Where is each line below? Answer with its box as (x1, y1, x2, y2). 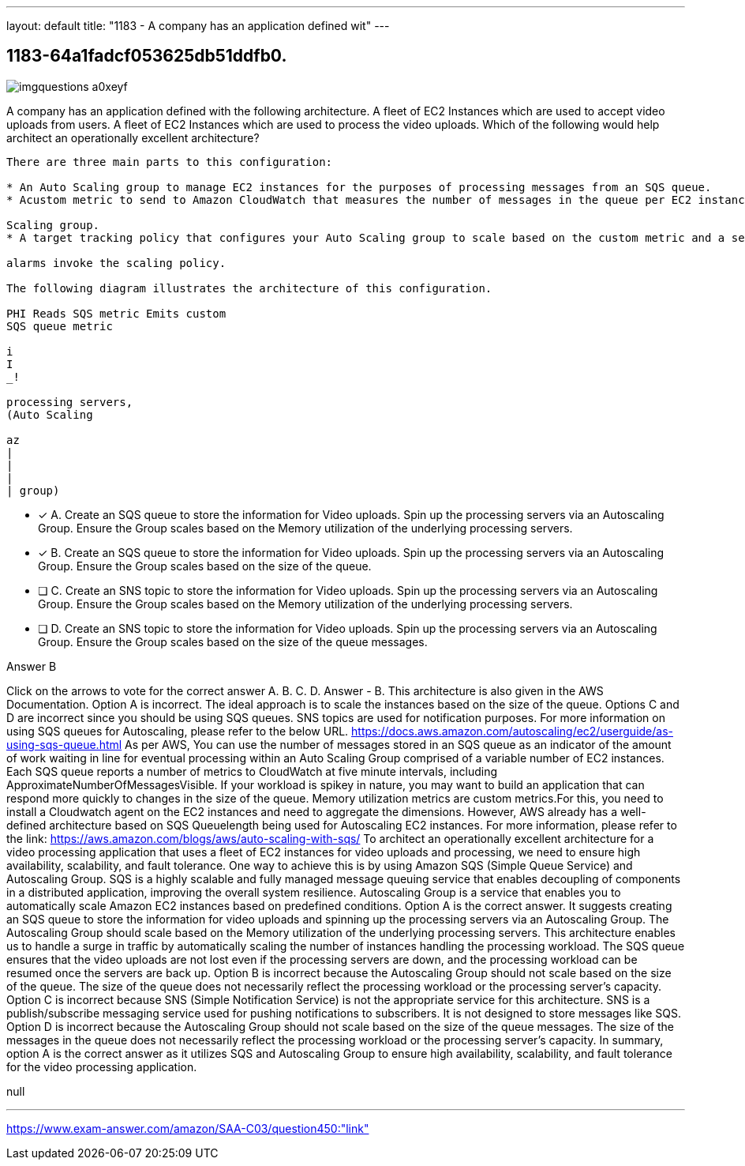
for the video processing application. (6, 1059, 197, 1074)
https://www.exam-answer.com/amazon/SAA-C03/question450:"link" (6, 1121, 369, 1135)
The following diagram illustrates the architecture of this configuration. (6, 281, 492, 295)
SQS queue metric (6, 319, 113, 333)
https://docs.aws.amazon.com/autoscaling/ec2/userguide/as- (351, 724, 674, 738)
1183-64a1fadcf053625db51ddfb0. (6, 46, 287, 66)
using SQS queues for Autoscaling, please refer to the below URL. (6, 724, 349, 738)
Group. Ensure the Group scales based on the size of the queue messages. (38, 634, 428, 649)
